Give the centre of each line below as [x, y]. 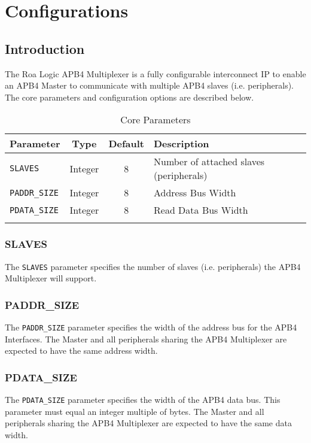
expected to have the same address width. [81, 351]
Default [126, 144]
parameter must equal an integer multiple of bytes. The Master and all [135, 411]
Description [182, 144]
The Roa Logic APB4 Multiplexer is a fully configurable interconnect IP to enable [155, 73]
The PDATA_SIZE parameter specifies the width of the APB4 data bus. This [143, 400]
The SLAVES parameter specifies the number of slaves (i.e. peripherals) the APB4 [153, 266]
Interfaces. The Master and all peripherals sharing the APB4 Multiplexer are [146, 339]
